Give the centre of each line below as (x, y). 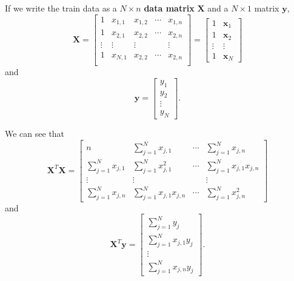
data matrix (169, 8)
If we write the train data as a (61, 8)
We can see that (35, 134)
